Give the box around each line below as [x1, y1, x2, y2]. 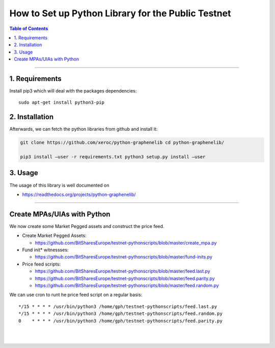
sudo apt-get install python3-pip [18, 100, 104, 105]
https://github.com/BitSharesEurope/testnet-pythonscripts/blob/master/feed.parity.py [35, 275, 215, 281]
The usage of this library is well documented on [9, 182, 109, 188]
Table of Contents [9, 25, 48, 32]
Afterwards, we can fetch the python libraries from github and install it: [9, 126, 158, 132]
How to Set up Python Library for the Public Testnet [9, 8, 231, 19]
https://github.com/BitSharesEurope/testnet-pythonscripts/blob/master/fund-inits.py [35, 254, 212, 260]
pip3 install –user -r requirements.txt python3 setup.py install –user [20, 154, 206, 160]
